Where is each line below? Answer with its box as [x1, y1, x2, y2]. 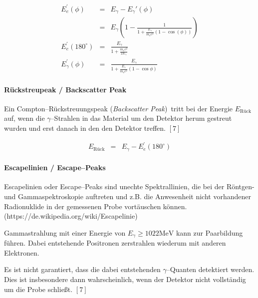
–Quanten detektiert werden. [166, 264, 255, 275]
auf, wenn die [4, 113, 45, 123]
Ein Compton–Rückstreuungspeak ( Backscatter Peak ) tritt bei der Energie [4, 103, 233, 113]
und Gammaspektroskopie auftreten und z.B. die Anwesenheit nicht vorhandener [4, 191, 251, 202]
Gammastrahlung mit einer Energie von [4, 227, 126, 238]
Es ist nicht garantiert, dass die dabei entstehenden [4, 264, 161, 275]
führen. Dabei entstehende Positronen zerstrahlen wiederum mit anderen [4, 238, 226, 248]
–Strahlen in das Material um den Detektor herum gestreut [50, 113, 232, 123]
